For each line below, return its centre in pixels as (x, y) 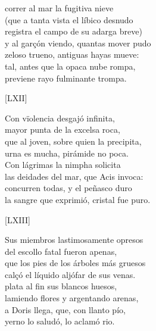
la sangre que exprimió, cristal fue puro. (78, 199)
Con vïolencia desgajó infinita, (60, 118)
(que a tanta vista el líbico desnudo (69, 19)
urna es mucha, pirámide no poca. (67, 153)
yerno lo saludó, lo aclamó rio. (60, 321)
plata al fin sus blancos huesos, (61, 286)
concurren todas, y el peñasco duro (68, 188)
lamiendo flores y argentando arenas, (72, 298)
